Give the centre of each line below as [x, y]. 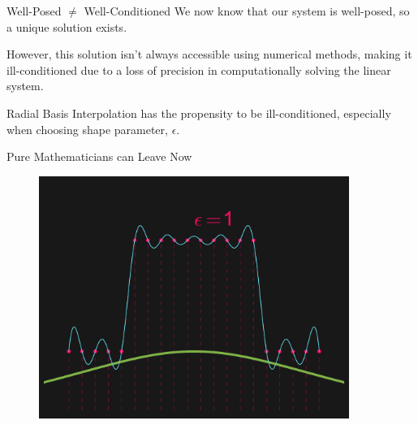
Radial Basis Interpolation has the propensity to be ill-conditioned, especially [199, 113]
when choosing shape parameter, [87, 129]
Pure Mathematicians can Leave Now [99, 156]
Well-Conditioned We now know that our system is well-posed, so [247, 11]
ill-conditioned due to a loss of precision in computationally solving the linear [199, 69]
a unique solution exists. [67, 26]
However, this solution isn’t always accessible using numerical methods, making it [209, 54]
